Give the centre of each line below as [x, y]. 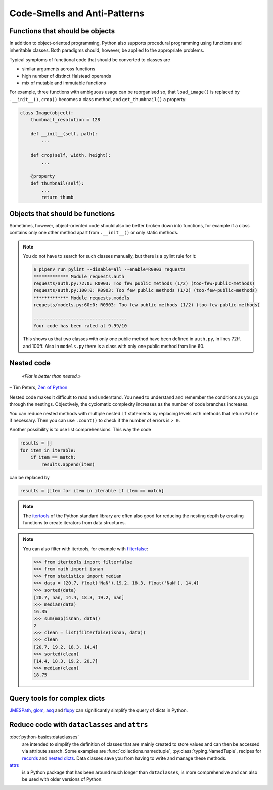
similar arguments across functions [59, 69]
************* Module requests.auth [79, 276]
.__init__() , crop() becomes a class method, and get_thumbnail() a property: [98, 99]
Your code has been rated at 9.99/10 [80, 326]
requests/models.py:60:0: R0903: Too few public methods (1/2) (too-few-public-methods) [147, 305]
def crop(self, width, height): [71, 155]
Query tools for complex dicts [57, 698]
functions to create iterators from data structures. [75, 523]
